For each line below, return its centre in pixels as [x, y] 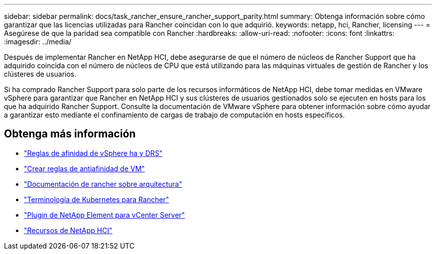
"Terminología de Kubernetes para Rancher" [97, 199]
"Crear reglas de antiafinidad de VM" [84, 168]
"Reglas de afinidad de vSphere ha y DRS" [93, 153]
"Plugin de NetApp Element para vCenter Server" [105, 215]
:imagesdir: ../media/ [38, 42]
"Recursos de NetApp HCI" [68, 230]
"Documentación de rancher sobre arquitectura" [103, 184]
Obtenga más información [70, 134]
